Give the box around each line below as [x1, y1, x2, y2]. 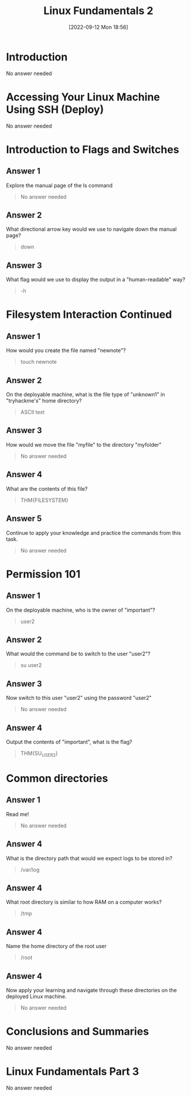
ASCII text [20, 408, 45, 415]
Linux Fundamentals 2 [43, 4, 154, 18]
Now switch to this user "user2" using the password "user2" [6, 695, 152, 702]
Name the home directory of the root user [6, 943, 107, 950]
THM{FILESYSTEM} [20, 497, 69, 504]
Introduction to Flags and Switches [6, 143, 180, 156]
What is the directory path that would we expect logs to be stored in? [6, 854, 173, 862]
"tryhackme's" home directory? [6, 397, 82, 404]
